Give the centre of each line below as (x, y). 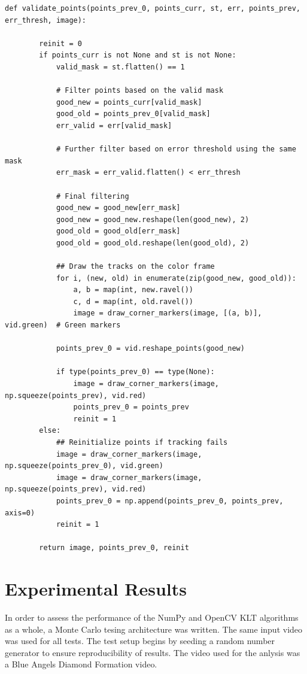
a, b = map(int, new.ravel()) (133, 290)
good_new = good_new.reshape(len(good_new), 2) (153, 219)
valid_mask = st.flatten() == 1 (120, 67)
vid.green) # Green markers (63, 325)
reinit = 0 (60, 43)
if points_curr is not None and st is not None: (138, 55)
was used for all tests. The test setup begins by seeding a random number (140, 641)
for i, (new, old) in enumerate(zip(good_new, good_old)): (176, 278)
